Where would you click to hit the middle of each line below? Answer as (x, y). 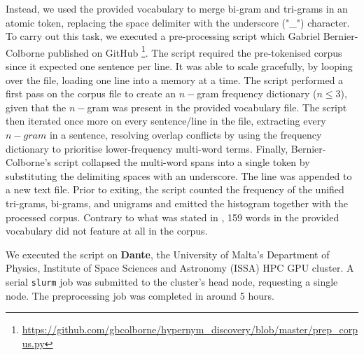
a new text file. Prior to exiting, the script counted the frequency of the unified (175, 189)
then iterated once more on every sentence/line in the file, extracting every (166, 121)
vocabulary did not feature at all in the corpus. (107, 231)
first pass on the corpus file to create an (91, 93)
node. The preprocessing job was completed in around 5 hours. (140, 295)
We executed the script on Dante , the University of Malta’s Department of (168, 254)
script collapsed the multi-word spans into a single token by (182, 162)
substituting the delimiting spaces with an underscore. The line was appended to (179, 175)
